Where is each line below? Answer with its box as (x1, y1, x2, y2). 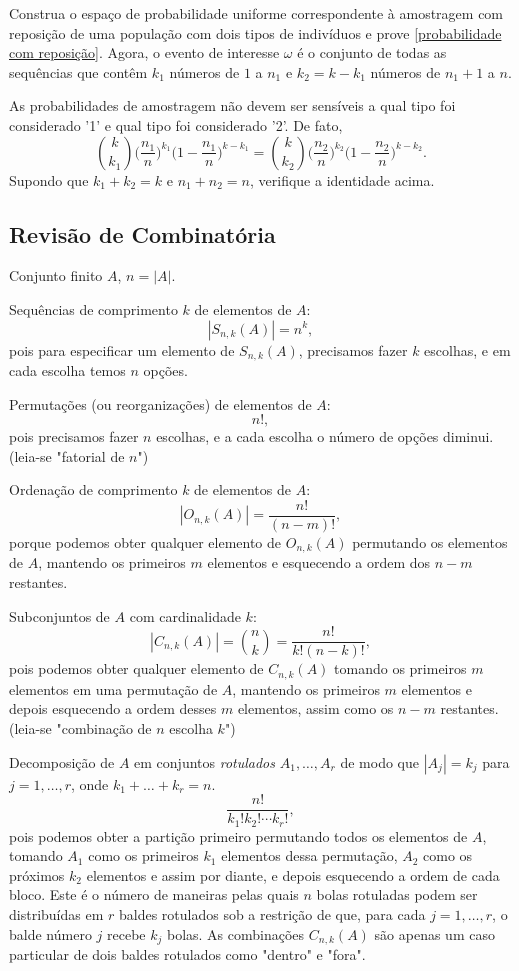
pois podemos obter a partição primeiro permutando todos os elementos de (9, 825, 468, 846)
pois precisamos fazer (9, 426, 139, 447)
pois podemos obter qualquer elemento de (9, 658, 264, 679)
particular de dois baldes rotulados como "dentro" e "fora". (9, 944, 366, 965)
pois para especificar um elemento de (9, 339, 235, 360)
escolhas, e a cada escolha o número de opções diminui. (156, 426, 494, 447)
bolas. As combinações (166, 923, 305, 944)
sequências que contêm (9, 61, 148, 82)
